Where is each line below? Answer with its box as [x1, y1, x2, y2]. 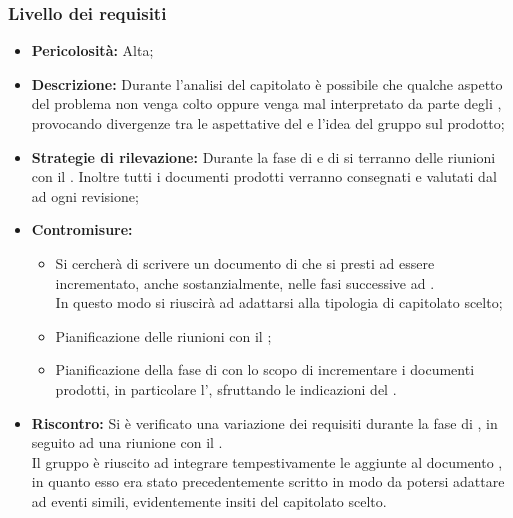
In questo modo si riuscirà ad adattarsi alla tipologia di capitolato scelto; [55, 292, 503, 313]
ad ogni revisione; [31, 185, 139, 206]
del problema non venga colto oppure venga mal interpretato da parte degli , [31, 93, 502, 114]
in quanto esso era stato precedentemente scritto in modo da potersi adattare [31, 471, 505, 492]
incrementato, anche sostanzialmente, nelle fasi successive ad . [55, 272, 435, 293]
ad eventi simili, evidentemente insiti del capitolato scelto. [31, 490, 387, 511]
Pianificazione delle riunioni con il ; [55, 325, 272, 346]
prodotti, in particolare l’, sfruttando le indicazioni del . [55, 378, 397, 399]
